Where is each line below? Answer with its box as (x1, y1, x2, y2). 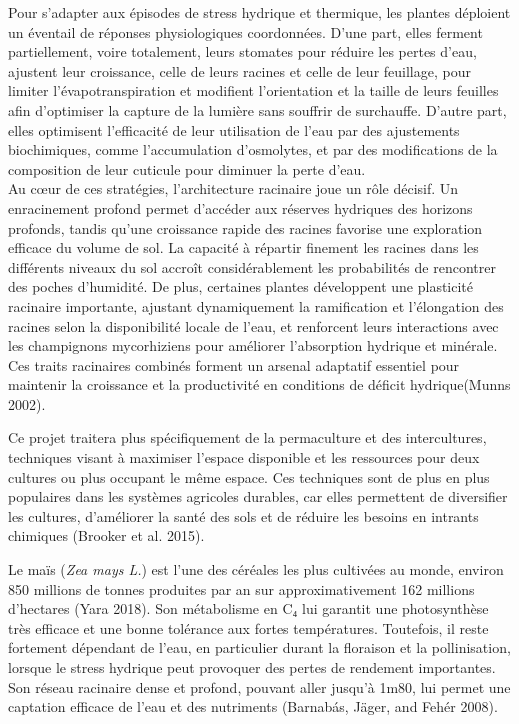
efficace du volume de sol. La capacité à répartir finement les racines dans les (8, 237, 479, 258)
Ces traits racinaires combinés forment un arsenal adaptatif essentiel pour (8, 354, 460, 375)
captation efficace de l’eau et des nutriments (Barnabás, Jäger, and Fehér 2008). (8, 696, 498, 717)
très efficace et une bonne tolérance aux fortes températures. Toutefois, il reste (8, 617, 489, 638)
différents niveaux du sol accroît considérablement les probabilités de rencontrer (8, 256, 496, 277)
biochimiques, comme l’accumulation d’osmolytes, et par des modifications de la (8, 139, 498, 160)
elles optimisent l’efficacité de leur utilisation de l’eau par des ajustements (8, 119, 460, 140)
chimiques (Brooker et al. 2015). (8, 525, 205, 546)
